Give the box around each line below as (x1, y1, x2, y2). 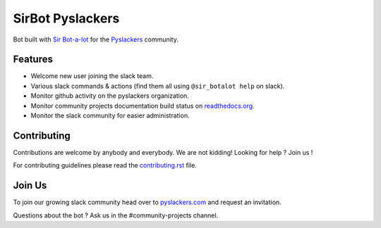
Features (13, 53, 53, 65)
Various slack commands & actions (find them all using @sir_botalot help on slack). (30, 82, 285, 90)
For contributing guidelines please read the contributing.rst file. (13, 161, 197, 170)
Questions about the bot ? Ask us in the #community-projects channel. (13, 211, 219, 220)
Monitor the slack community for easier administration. (30, 111, 190, 120)
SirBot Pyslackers (13, 11, 120, 26)
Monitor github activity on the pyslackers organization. (30, 91, 190, 100)
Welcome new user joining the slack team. (30, 72, 154, 80)
